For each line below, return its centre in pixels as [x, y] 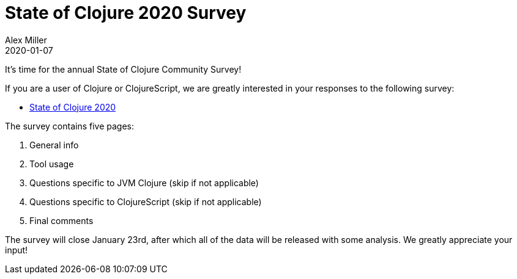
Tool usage [52, 164]
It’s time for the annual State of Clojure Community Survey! [123, 69]
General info [54, 145]
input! [17, 250]
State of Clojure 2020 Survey [126, 13]
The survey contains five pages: [70, 126]
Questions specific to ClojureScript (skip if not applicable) [146, 201]
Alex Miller [26, 40]
